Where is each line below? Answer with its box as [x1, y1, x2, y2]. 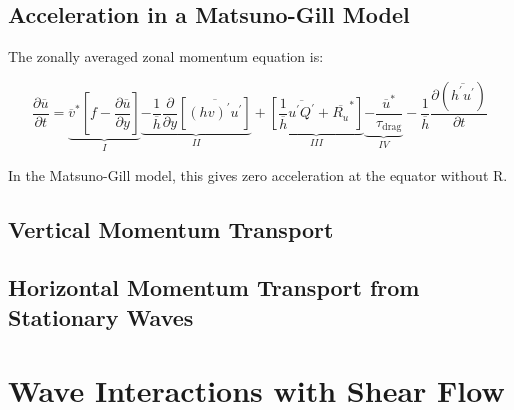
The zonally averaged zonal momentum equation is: [8, 46, 324, 67]
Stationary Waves [8, 301, 194, 332]
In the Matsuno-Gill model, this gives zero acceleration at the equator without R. [8, 164, 508, 185]
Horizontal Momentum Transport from [8, 272, 420, 303]
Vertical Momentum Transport [8, 213, 334, 244]
